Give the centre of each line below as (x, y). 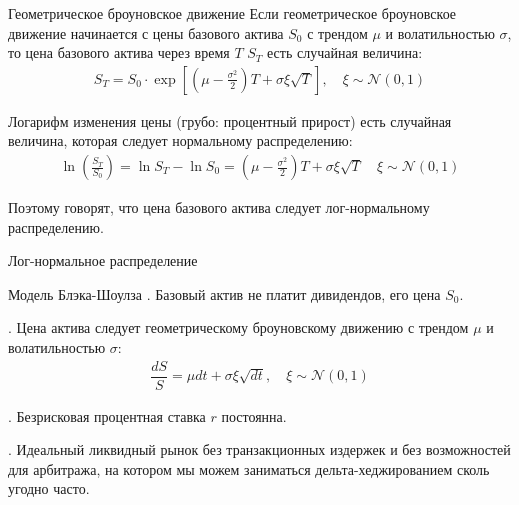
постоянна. (254, 415)
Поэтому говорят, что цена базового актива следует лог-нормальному (219, 207)
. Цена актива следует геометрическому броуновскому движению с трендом (238, 327)
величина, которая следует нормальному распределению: (180, 140)
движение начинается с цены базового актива (146, 32)
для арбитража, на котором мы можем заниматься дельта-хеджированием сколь (249, 468)
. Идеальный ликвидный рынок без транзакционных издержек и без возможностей (259, 449)
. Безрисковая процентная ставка (107, 415)
